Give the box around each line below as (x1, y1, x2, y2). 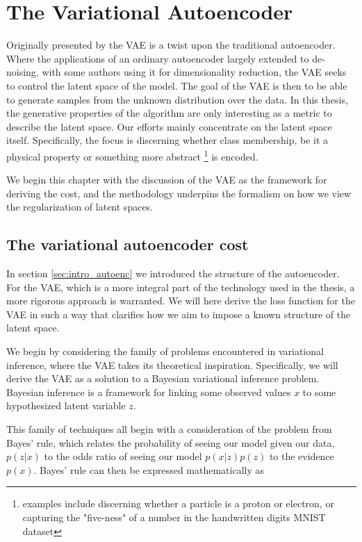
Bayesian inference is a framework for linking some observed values (6, 384, 291, 399)
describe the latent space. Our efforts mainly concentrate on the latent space (6, 119, 332, 133)
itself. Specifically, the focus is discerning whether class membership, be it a (6, 133, 329, 147)
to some (302, 384, 336, 399)
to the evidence (269, 449, 334, 463)
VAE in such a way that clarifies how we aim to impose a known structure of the (6, 306, 351, 321)
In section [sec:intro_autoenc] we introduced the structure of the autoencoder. (6, 266, 340, 281)
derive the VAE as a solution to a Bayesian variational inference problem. (6, 371, 320, 386)
